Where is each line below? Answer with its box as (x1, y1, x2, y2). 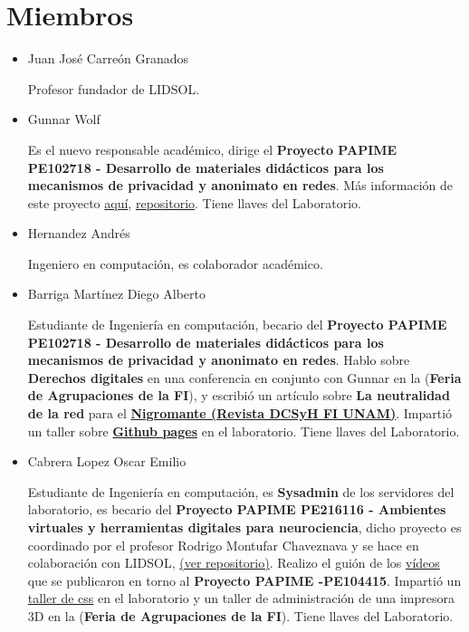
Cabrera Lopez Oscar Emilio (27, 452, 187, 471)
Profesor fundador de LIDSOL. (27, 79, 200, 98)
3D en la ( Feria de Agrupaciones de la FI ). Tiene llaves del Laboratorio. (27, 606, 454, 625)
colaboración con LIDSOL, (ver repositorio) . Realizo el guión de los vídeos (27, 553, 440, 572)
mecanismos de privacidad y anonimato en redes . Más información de (27, 176, 453, 195)
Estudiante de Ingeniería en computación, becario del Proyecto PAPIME (27, 315, 447, 334)
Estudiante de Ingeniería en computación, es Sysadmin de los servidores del (27, 482, 455, 501)
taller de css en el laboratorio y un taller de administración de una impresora (27, 589, 455, 608)
